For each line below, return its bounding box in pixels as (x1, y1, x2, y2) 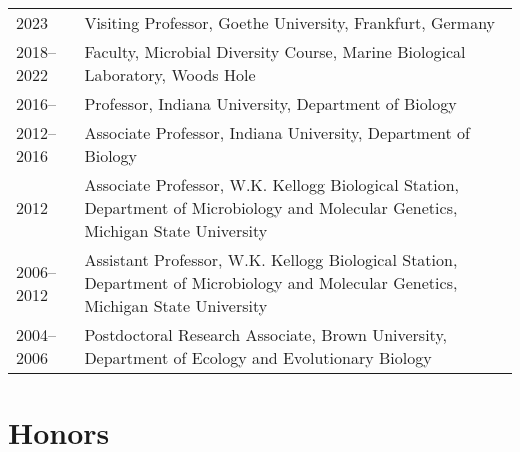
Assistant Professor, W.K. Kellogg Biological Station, (84, 248, 458, 271)
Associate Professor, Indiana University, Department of (84, 121, 470, 144)
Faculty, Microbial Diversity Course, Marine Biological (84, 40, 466, 63)
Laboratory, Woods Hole (84, 63, 256, 86)
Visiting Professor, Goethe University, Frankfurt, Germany (84, 11, 496, 34)
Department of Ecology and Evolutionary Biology (84, 346, 432, 369)
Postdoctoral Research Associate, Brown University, (84, 323, 447, 346)
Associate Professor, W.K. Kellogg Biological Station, (84, 173, 460, 196)
